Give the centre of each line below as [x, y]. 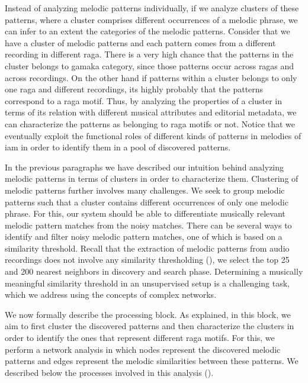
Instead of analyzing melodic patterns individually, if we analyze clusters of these [152, 8]
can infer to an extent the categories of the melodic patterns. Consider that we [147, 31]
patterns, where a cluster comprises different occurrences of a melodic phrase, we [151, 19]
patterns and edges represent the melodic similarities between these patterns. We [152, 361]
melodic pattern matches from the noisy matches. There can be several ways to [148, 225]
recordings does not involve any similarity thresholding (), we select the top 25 [147, 260]
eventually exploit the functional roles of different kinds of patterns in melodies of [153, 135]
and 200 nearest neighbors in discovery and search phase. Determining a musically [154, 271]
